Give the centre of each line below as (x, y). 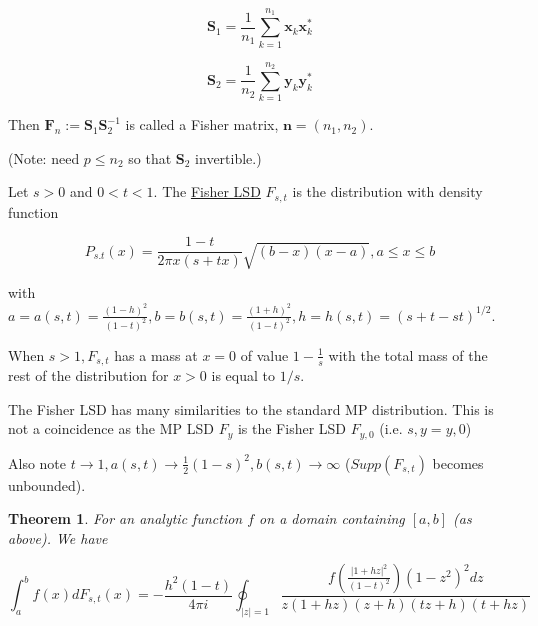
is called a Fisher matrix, (202, 124)
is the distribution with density (387, 191)
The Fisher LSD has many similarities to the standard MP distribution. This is (251, 408)
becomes (458, 462)
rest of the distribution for (88, 375)
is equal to (243, 375)
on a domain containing (332, 518)
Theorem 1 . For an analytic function (125, 518)
